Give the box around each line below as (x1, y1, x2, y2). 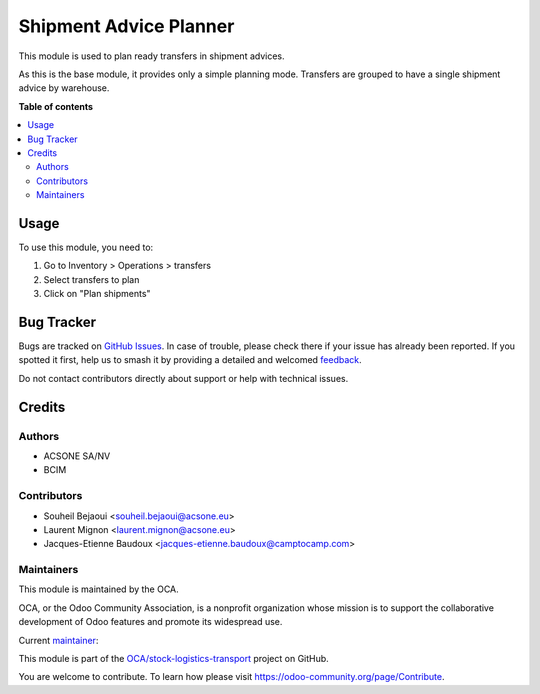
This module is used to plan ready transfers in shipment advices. (18, 50, 285, 62)
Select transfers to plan (43, 273, 140, 285)
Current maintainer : (18, 634, 99, 646)
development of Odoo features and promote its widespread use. (18, 616, 283, 628)
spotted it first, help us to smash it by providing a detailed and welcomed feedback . (18, 354, 362, 366)
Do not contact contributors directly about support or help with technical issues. (18, 372, 349, 384)
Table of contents (18, 100, 94, 112)
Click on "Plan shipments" (43, 288, 151, 300)
